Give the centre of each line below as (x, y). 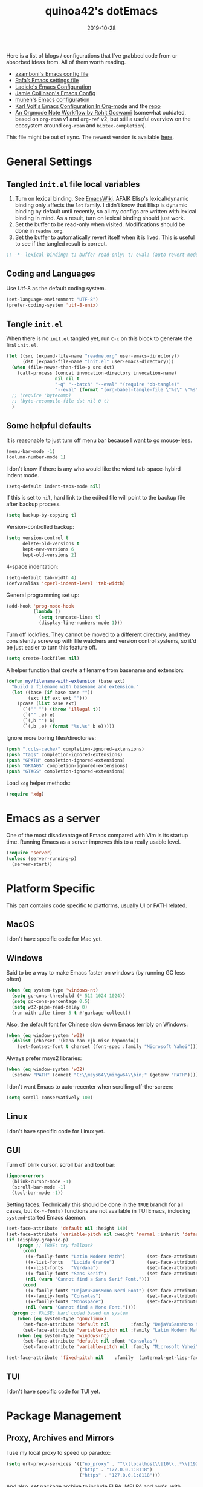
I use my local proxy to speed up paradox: (58, 1452)
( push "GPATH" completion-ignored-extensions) (66, 760)
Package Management (64, 1416)
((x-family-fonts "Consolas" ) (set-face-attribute (112, 1296)
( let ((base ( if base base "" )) (53, 693)
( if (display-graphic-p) (37, 1240)
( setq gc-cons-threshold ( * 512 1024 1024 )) (69, 996)
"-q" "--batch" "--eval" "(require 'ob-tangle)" (117, 384)
